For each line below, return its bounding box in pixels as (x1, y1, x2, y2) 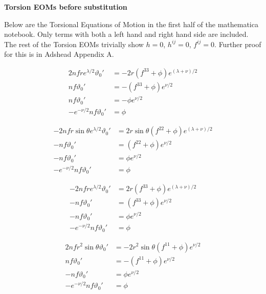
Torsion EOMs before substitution (4, 2, 127, 12)
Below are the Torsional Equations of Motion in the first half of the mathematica (4, 18, 258, 29)
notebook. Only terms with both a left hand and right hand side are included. (4, 29, 249, 39)
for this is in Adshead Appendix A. (4, 49, 114, 59)
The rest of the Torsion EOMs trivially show (4, 38, 144, 49)
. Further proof (214, 38, 261, 49)
